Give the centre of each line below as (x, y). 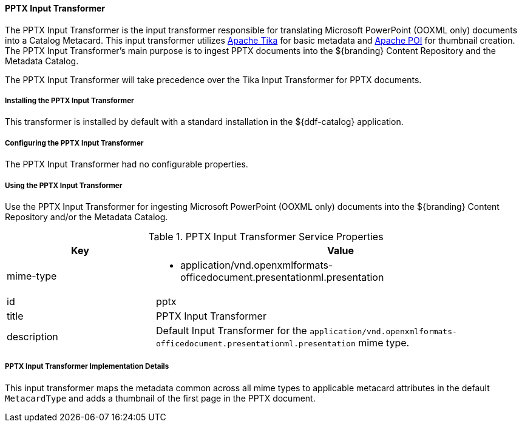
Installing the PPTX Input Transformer (69, 101)
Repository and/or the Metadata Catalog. (86, 217)
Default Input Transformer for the (231, 330)
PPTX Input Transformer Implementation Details (87, 367)
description (32, 336)
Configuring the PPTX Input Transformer (74, 143)
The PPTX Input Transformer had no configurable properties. (127, 164)
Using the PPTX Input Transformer (64, 185)
